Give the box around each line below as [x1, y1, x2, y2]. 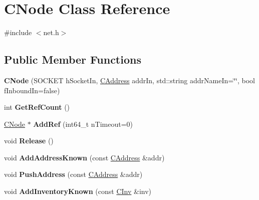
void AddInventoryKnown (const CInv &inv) [4, 186, 152, 196]
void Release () [4, 135, 54, 146]
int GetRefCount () [4, 102, 70, 112]
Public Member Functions [4, 52, 141, 67]
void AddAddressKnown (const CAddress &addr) [4, 152, 165, 162]
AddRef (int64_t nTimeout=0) [33, 118, 133, 129]
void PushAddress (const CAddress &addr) [4, 169, 143, 179]
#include [4, 27, 32, 38]
